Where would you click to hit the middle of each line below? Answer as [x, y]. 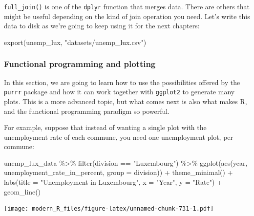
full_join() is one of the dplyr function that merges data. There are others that [127, 6]
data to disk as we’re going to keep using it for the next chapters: [102, 26]
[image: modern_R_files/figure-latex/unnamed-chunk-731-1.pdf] [109, 209]
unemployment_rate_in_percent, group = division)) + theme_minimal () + [118, 172]
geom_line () [22, 191]
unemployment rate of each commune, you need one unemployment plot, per [119, 137]
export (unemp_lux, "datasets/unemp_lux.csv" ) [75, 42]
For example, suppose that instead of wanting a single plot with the [105, 127]
